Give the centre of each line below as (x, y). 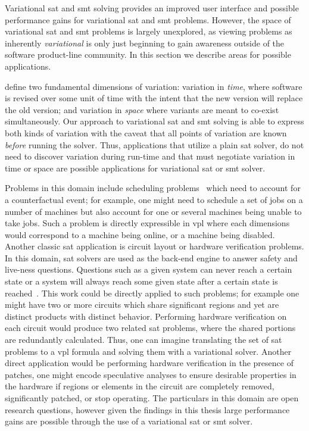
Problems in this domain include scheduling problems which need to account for (153, 188)
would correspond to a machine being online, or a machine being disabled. (140, 234)
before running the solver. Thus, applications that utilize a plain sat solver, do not (154, 144)
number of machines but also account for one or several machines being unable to (153, 211)
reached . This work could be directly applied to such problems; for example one (152, 293)
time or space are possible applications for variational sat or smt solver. (135, 168)
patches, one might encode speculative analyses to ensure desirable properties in (151, 374)
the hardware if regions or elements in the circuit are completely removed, (140, 386)
